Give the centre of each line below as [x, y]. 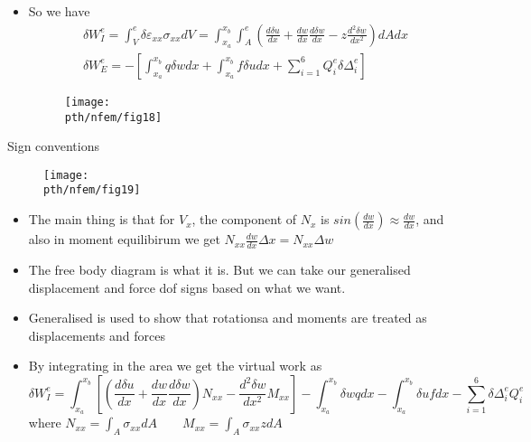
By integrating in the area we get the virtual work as [175, 366]
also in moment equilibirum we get [124, 239]
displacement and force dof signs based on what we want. [187, 287]
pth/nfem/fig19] [92, 190]
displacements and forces [97, 335]
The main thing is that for [102, 219]
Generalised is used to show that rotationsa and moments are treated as [228, 318]
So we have [59, 11]
